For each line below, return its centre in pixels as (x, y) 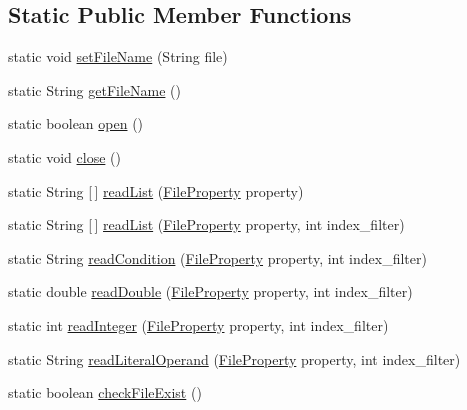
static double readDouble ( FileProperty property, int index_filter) (210, 291)
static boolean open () (76, 123)
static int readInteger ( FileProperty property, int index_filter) (198, 324)
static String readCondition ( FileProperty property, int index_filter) (217, 257)
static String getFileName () (94, 89)
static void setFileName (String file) (118, 56)
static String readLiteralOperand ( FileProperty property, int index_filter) (234, 358)
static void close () (64, 156)
